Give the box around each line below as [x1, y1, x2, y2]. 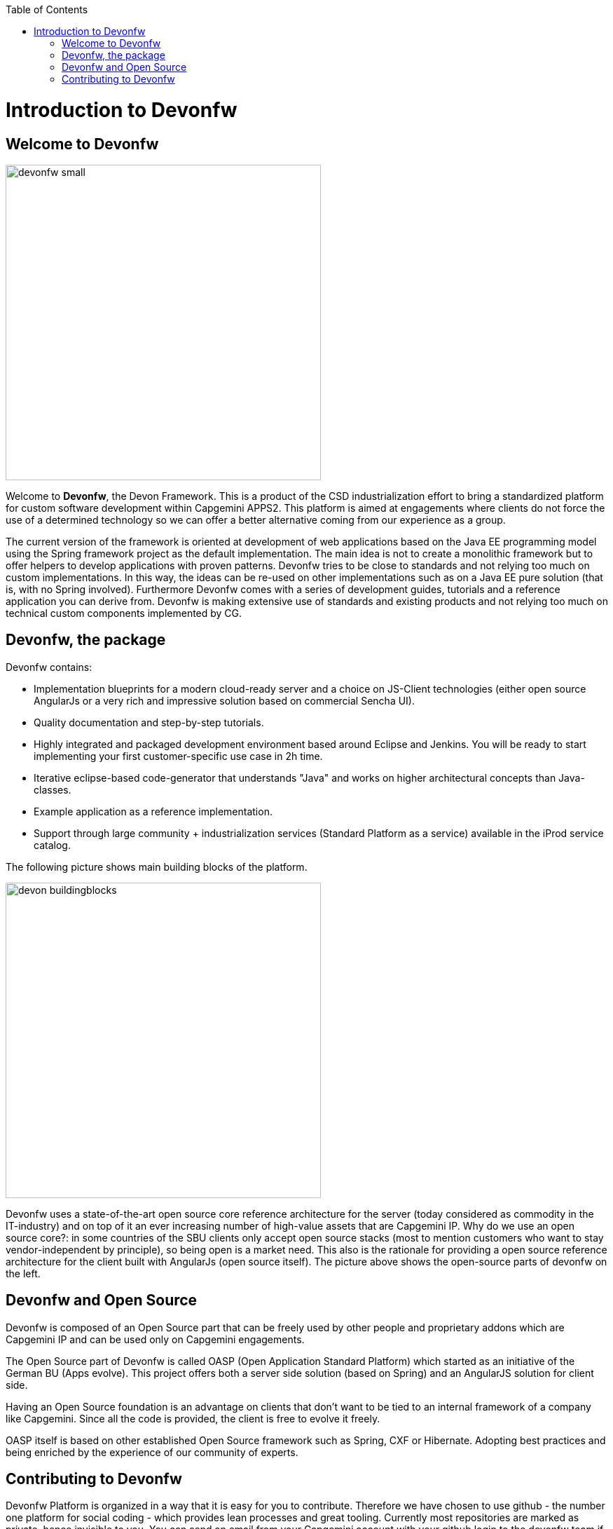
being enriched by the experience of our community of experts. [6, 1446, 298, 1458]
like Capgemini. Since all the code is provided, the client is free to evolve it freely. [6, 1412, 380, 1425]
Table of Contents [6, 4, 88, 15]
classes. [34, 783, 71, 796]
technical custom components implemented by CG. [6, 606, 242, 619]
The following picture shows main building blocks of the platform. [6, 860, 308, 873]
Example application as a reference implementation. [34, 805, 273, 817]
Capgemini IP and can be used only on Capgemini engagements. [6, 1333, 305, 1345]
